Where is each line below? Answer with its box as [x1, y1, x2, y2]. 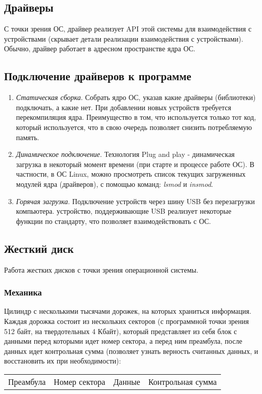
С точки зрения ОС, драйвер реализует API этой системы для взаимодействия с [4, 23, 252, 34]
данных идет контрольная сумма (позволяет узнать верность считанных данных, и [4, 345, 258, 356]
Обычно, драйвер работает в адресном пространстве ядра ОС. [4, 43, 196, 54]
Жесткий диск [4, 240, 74, 256]
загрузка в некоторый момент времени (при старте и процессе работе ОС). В [16, 158, 254, 169]
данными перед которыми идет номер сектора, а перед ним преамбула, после [4, 336, 242, 346]
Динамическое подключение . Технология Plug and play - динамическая [16, 149, 235, 159]
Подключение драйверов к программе [4, 68, 192, 84]
